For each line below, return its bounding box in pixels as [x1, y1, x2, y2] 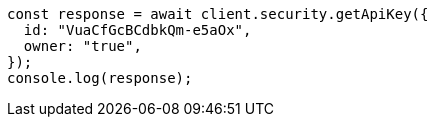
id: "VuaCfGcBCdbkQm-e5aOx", [23, 22, 252, 38]
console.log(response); [7, 70, 193, 86]
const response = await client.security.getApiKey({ [7, 6, 429, 22]
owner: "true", [23, 38, 142, 54]
